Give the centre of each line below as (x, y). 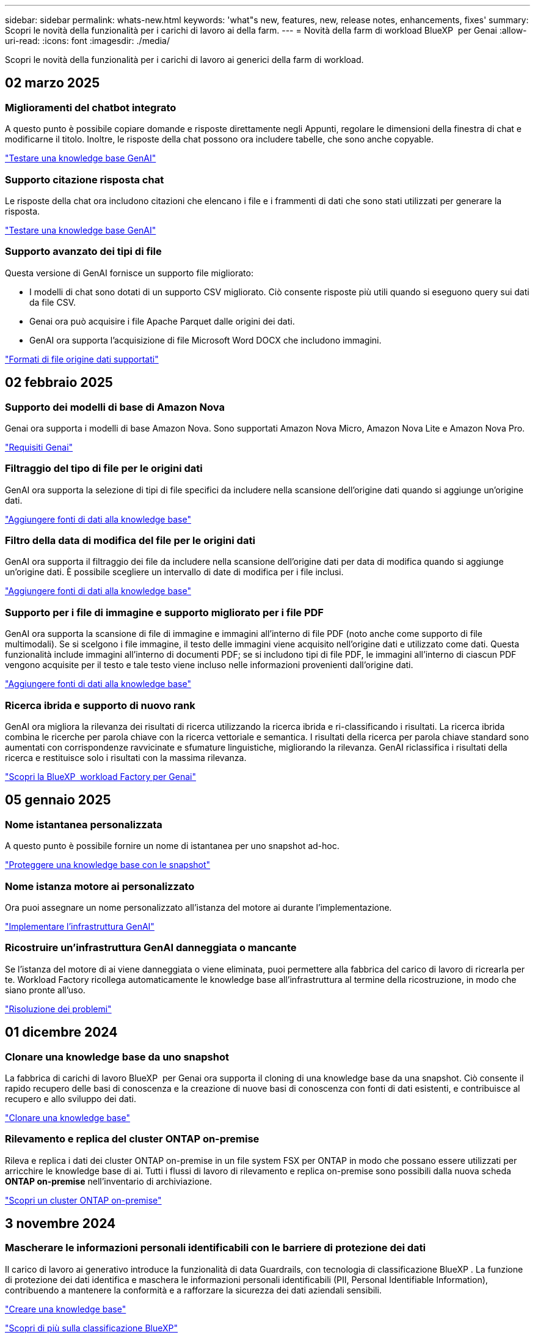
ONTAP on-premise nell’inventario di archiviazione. (109, 1181)
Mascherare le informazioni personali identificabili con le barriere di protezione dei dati (215, 1248)
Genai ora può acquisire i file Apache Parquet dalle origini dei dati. (162, 321)
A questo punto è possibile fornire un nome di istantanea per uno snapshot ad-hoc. (172, 846)
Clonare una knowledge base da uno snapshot (117, 1057)
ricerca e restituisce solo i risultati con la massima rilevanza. (126, 757)
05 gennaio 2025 (58, 800)
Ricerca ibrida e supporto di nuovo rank (100, 705)
